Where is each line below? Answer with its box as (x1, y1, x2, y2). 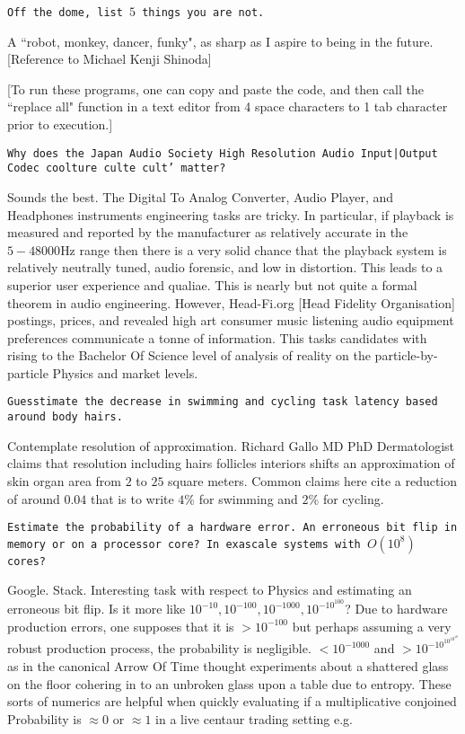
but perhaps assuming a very (292, 616, 452, 635)
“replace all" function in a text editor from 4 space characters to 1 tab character (7, 97, 448, 116)
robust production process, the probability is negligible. (7, 639, 311, 658)
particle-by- (374, 346, 438, 365)
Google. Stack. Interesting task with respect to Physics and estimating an (7, 580, 412, 599)
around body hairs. (7, 411, 123, 424)
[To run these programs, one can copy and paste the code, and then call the (7, 79, 424, 98)
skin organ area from (7, 471, 121, 490)
